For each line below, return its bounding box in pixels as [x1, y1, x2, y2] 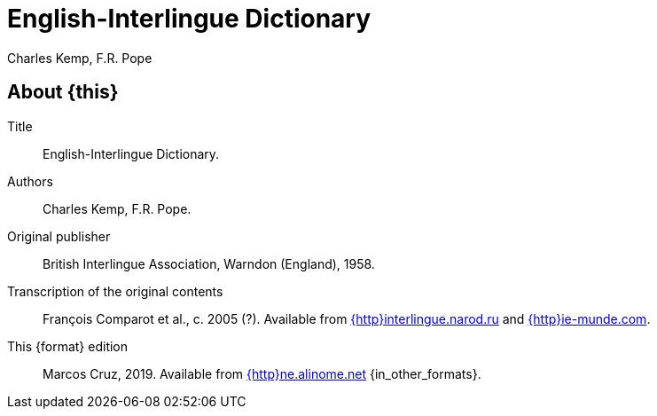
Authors [7, 173, 53, 189]
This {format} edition [7, 338, 129, 354]
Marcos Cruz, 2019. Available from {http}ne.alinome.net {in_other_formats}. [43, 365, 481, 381]
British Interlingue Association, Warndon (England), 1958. [43, 255, 375, 271]
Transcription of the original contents [7, 283, 223, 299]
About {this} [7, 81, 119, 104]
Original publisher [7, 228, 111, 244]
